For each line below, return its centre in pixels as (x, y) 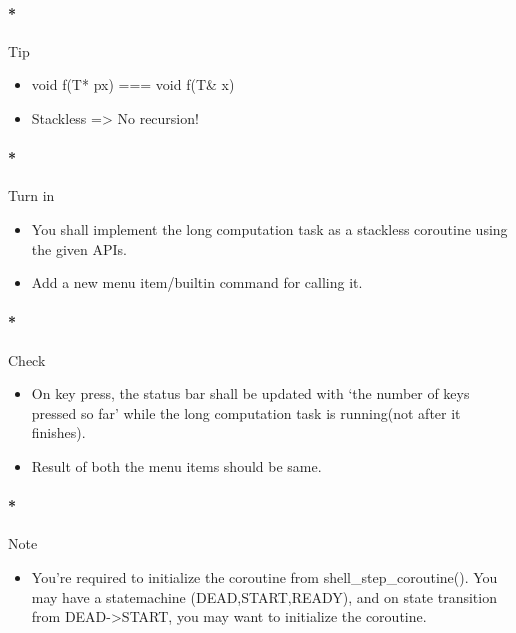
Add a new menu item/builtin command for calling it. (197, 282)
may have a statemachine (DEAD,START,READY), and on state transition (264, 596)
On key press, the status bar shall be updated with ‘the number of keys (250, 393)
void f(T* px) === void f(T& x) (133, 84)
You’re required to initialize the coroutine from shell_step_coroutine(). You (264, 576)
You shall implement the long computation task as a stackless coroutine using (269, 228)
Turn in (31, 195)
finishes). (58, 432)
